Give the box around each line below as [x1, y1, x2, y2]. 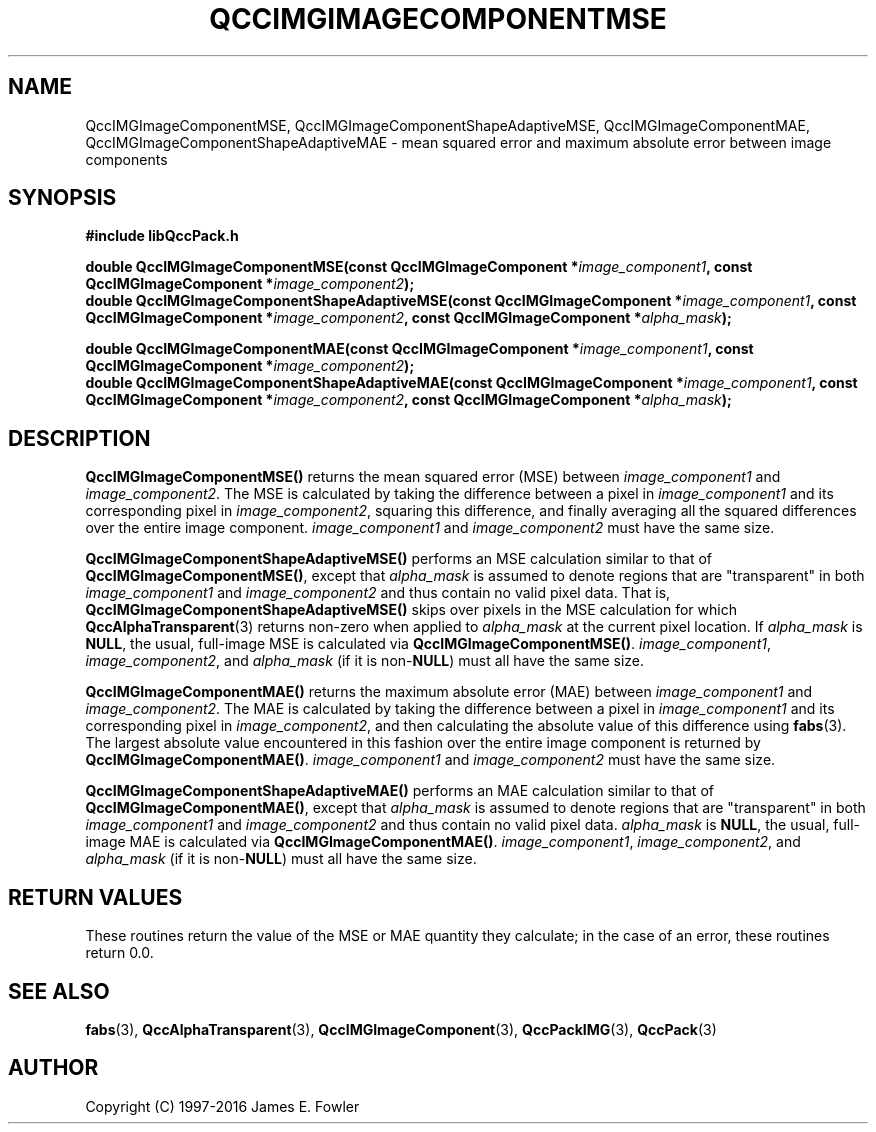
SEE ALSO [8, 978, 110, 1004]
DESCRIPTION [8, 425, 151, 451]
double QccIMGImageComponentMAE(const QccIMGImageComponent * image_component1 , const [85, 340, 754, 358]
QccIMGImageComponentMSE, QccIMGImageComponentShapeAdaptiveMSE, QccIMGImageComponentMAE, [85, 116, 810, 134]
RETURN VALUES [8, 884, 183, 910]
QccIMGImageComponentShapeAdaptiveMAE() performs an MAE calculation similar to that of [85, 782, 714, 800]
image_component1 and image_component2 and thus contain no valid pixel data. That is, [85, 584, 671, 602]
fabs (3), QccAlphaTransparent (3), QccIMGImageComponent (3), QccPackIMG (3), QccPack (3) [85, 1020, 717, 1038]
